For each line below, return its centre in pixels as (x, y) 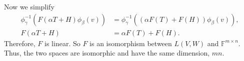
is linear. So (62, 43)
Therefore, (20, 43)
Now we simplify (29, 6)
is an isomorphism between (131, 43)
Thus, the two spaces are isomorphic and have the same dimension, (107, 53)
